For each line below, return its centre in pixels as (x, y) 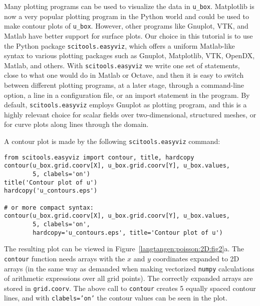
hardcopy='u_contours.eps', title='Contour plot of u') (128, 233)
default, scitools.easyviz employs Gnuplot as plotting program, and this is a (125, 105)
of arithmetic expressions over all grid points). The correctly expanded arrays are (128, 278)
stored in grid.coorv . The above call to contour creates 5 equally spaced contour (130, 288)
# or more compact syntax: (49, 207)
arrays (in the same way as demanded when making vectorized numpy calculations (129, 268)
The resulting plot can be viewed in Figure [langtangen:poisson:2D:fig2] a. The (124, 249)
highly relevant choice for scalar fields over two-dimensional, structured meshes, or (130, 114)
